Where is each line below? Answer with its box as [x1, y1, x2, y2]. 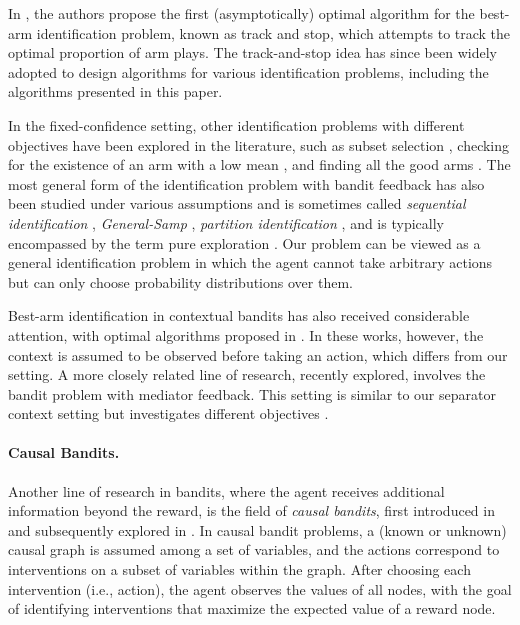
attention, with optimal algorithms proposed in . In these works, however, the [8, 324, 484, 345]
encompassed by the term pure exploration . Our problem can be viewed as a [8, 232, 481, 253]
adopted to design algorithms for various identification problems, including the [8, 61, 489, 82]
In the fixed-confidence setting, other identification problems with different [8, 114, 465, 135]
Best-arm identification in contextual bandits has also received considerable [8, 305, 470, 326]
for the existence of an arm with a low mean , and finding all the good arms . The [8, 154, 511, 175]
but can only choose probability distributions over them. [8, 271, 353, 292]
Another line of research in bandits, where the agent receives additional [8, 480, 445, 501]
